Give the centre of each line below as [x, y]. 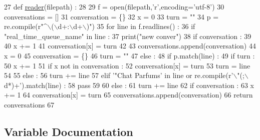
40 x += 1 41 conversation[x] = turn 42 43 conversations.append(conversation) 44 [130, 46]
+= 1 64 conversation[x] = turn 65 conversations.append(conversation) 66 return [128, 95]
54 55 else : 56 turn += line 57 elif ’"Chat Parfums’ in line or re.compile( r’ [119, 75]
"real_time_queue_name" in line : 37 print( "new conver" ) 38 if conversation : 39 [128, 36]
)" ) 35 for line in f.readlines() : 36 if [141, 26]
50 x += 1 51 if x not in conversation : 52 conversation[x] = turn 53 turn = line [127, 65]
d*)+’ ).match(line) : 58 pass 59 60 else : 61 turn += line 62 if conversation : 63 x [129, 85]
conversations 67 [29, 104]
